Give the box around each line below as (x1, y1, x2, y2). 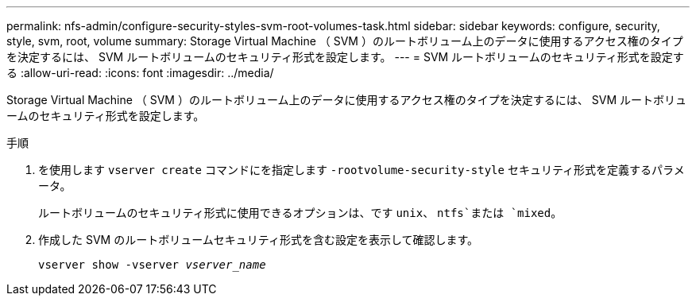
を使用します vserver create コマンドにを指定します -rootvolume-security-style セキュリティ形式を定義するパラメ (38, 163, 685, 176)
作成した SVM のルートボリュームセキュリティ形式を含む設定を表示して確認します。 (38, 233, 479, 246)
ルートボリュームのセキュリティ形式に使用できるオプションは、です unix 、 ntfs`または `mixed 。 (38, 206, 563, 219)
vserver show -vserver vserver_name (38, 258, 266, 271)
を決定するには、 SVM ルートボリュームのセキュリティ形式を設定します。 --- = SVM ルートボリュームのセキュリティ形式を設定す (6, 50, 684, 64)
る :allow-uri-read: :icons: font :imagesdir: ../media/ (6, 66, 274, 79)
